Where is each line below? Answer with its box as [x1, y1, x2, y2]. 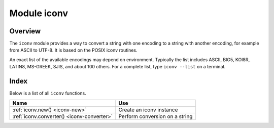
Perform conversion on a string [118, 113, 193, 120]
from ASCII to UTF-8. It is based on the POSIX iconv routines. [9, 47, 138, 53]
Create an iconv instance [118, 106, 178, 113]
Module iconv [9, 8, 68, 19]
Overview [9, 27, 41, 35]
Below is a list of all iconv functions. [9, 90, 86, 96]
